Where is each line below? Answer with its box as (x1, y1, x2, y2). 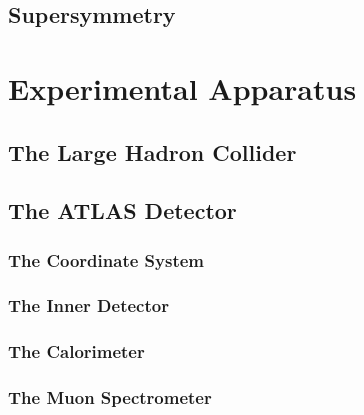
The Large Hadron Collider (8, 136, 297, 167)
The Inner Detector (8, 293, 169, 318)
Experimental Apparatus (8, 67, 357, 108)
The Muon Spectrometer (8, 385, 212, 410)
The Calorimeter (8, 339, 145, 364)
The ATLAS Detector (8, 195, 237, 226)
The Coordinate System (8, 247, 205, 272)
